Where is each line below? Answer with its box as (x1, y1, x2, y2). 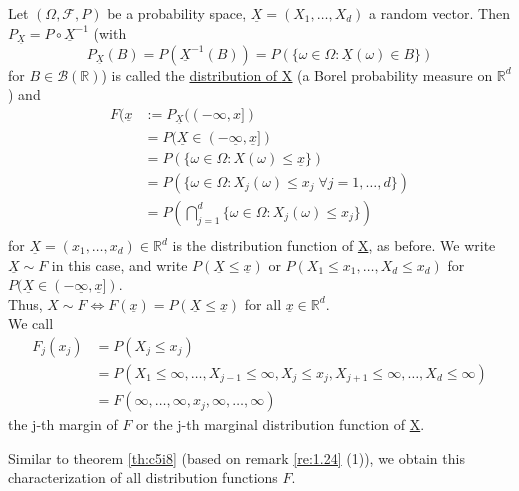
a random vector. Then (369, 3, 510, 23)
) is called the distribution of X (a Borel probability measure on (101, 64, 493, 85)
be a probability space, (107, 3, 247, 23)
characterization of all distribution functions (8, 467, 278, 488)
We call (8, 313, 54, 334)
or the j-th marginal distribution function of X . (136, 414, 425, 435)
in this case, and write (51, 254, 188, 275)
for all (244, 293, 282, 314)
